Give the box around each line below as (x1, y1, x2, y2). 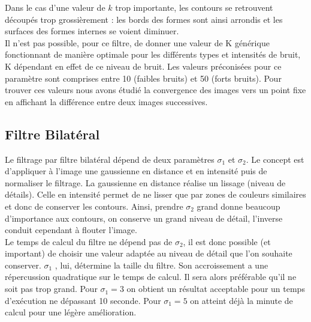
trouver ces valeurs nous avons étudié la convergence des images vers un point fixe (5, 84, 306, 96)
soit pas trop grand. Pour (5, 282, 98, 295)
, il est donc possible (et (183, 235, 271, 248)
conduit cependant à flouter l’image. (5, 223, 137, 236)
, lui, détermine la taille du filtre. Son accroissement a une (55, 258, 268, 271)
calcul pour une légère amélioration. (5, 306, 137, 318)
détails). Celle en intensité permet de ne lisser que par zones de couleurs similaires (5, 188, 306, 201)
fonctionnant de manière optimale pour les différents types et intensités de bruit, (5, 48, 301, 61)
